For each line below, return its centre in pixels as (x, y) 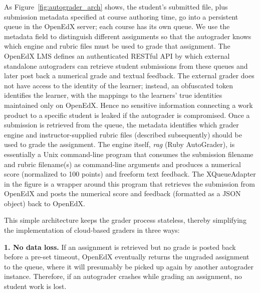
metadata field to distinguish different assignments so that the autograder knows (128, 36)
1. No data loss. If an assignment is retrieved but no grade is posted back (120, 247)
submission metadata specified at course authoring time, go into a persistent (121, 16)
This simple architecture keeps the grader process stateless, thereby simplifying (125, 220)
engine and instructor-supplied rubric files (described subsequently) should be (123, 134)
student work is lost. (35, 286)
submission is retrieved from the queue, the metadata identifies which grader (121, 125)
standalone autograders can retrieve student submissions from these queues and (126, 65)
